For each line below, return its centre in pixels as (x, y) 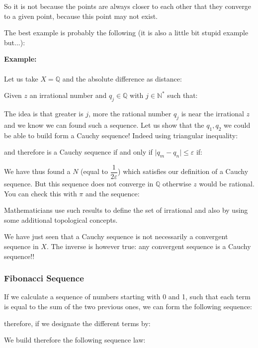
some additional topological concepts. (61, 219)
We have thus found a (37, 171)
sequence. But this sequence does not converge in (79, 183)
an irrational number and (68, 95)
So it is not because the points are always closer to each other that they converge (128, 6)
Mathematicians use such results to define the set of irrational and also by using (126, 210)
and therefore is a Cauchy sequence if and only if (78, 152)
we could (237, 125)
